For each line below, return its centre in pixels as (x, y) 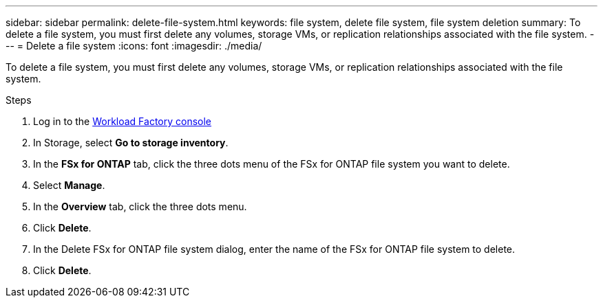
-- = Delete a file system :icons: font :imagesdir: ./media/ (134, 46)
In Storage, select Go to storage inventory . (131, 143)
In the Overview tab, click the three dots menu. (140, 206)
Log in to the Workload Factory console (123, 121)
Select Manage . (69, 185)
